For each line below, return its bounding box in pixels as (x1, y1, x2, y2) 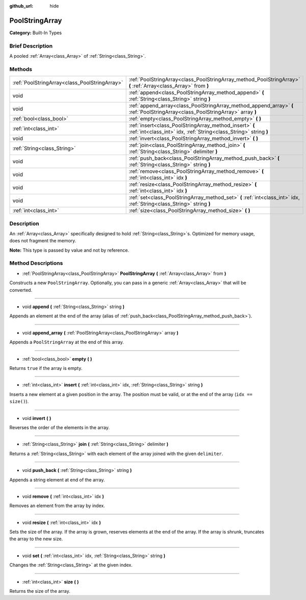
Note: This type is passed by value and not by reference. (9, 247, 130, 253)
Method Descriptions (9, 260, 63, 267)
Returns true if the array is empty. (9, 365, 83, 371)
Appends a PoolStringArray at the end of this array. (9, 339, 124, 345)
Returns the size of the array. (9, 588, 71, 594)
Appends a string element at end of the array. (9, 477, 105, 483)
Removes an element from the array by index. (9, 503, 106, 509)
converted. (9, 287, 33, 293)
